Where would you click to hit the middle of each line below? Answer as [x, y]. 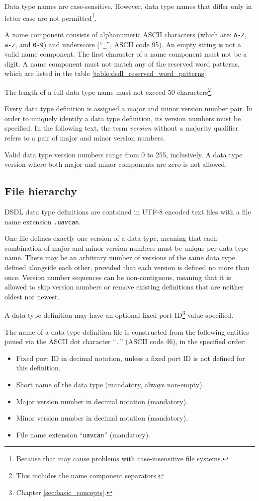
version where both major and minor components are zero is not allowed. [116, 164]
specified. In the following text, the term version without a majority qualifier [122, 128]
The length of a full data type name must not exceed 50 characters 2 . [109, 91]
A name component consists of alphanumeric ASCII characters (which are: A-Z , [126, 34]
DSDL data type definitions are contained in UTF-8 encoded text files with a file [128, 211]
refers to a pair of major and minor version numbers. [85, 137]
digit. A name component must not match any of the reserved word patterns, [122, 63]
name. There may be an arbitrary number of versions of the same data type [120, 257]
